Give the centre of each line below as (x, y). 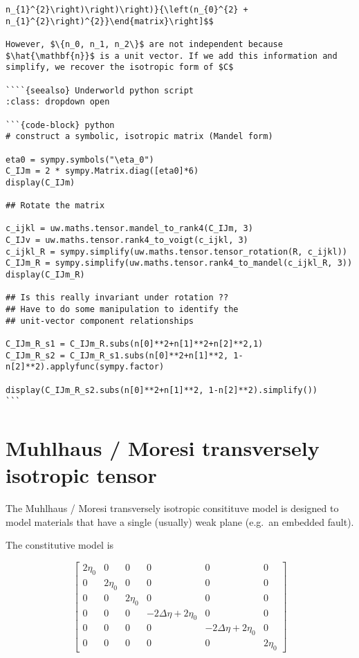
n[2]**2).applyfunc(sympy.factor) (85, 367)
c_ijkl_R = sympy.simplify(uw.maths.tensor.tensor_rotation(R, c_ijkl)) (176, 252)
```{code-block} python (60, 125)
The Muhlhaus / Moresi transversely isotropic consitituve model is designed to (172, 508)
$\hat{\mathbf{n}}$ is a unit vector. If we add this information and (172, 56)
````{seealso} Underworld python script (100, 90)
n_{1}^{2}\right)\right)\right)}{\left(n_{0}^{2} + (127, 10)
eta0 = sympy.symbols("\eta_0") (80, 159)
